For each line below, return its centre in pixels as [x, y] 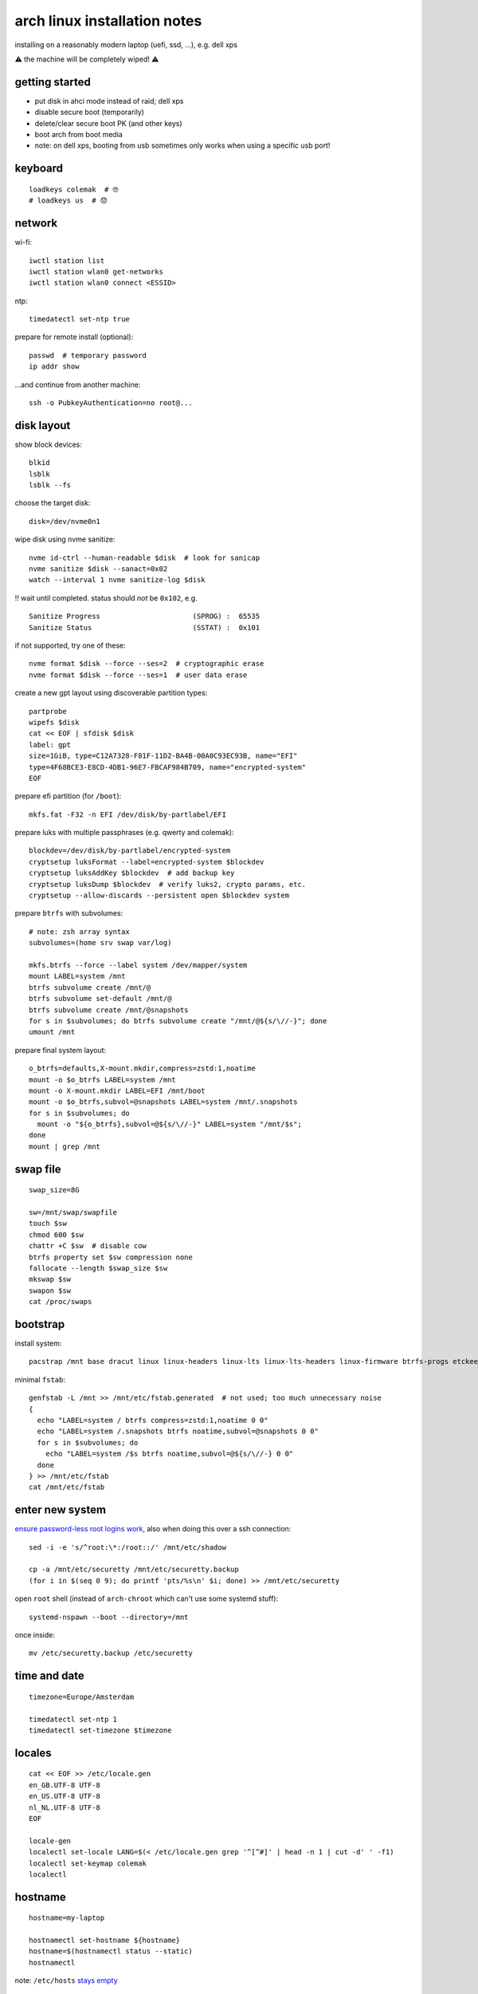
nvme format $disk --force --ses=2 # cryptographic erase [147, 664]
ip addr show [54, 366]
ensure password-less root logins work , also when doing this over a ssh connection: [153, 1529]
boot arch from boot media [78, 135]
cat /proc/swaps [61, 1302]
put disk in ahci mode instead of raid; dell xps [109, 100]
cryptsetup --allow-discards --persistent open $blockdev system [159, 896]
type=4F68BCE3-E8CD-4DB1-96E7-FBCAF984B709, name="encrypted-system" [168, 767]
